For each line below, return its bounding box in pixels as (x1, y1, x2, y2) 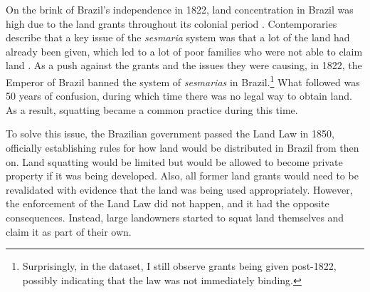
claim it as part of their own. (6, 224, 132, 239)
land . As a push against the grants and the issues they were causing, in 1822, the (6, 58, 362, 73)
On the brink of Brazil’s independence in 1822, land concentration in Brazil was (6, 2, 354, 16)
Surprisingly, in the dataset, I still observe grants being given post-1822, (22, 259, 337, 273)
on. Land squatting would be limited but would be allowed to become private (6, 154, 343, 169)
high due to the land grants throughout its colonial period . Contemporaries (6, 16, 337, 31)
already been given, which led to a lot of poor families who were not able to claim (6, 43, 363, 58)
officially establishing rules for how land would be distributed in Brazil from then (6, 140, 359, 155)
